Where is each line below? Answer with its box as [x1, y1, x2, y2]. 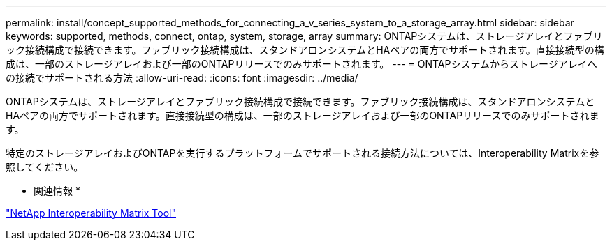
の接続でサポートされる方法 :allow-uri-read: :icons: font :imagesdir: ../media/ [6, 72, 358, 84]
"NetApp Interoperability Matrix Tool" [6, 207, 177, 219]
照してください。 [6, 161, 84, 173]
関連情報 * [34, 185, 80, 197]
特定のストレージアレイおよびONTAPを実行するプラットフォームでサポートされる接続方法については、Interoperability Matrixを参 [6, 147, 599, 159]
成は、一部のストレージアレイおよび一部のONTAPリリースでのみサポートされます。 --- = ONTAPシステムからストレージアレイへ [6, 58, 597, 70]
